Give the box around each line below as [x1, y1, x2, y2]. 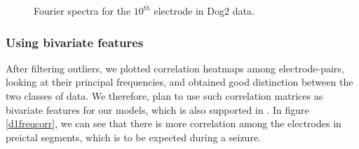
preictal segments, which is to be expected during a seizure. [6, 129, 261, 144]
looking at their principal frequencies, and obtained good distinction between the [6, 74, 353, 89]
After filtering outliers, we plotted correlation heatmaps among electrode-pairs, [6, 60, 344, 75]
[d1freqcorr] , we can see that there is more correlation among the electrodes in [6, 116, 341, 131]
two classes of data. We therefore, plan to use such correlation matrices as [6, 89, 323, 103]
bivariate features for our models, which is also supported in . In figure [6, 102, 309, 117]
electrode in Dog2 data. [154, 4, 255, 18]
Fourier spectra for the [34, 4, 131, 18]
